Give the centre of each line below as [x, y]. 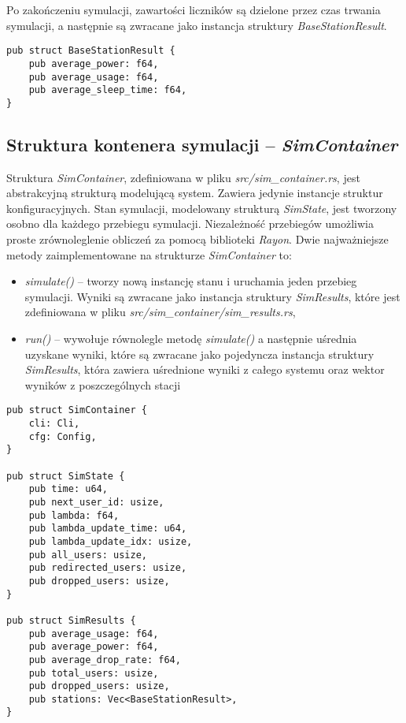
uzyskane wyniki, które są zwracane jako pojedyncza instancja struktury [199, 354]
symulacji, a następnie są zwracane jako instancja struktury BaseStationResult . [197, 25]
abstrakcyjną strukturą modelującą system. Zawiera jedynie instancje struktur [195, 193]
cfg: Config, [63, 436]
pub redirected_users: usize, [108, 568]
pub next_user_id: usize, [96, 502]
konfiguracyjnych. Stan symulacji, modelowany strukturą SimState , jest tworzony [202, 208]
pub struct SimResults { [71, 620]
